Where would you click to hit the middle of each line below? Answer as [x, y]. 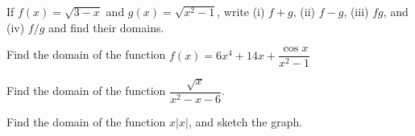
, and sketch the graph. [245, 121]
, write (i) [241, 11]
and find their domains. [106, 27]
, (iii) [356, 11]
